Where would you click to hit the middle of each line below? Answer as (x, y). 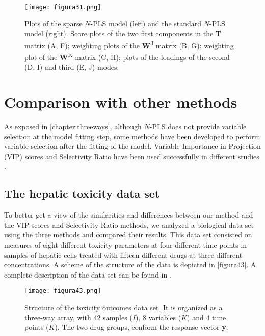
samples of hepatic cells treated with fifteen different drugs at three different (123, 254)
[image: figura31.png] (63, 7)
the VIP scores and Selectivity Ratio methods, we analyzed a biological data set (129, 224)
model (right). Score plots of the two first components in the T (123, 33)
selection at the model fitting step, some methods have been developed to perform (132, 136)
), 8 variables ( (158, 317)
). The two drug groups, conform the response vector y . (141, 327)
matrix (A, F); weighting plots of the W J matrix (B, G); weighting (129, 44)
